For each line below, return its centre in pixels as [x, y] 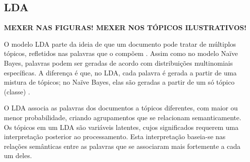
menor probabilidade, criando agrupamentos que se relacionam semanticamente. [123, 117]
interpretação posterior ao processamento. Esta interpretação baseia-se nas [115, 136]
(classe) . [17, 91]
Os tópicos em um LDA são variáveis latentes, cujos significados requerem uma [121, 127]
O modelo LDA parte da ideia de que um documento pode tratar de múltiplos [120, 44]
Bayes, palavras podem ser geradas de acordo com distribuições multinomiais [118, 63]
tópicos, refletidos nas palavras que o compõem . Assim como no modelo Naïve [121, 53]
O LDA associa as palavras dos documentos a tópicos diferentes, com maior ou [121, 108]
